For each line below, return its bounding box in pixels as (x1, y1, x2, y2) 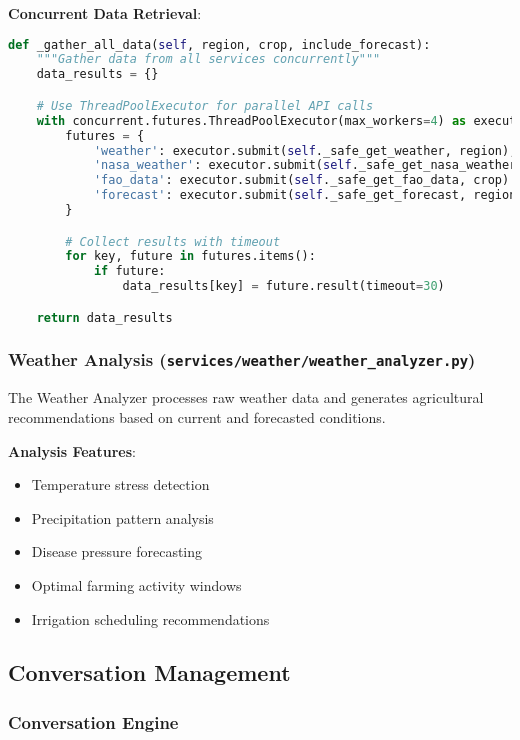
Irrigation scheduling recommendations (31, 608, 270, 629)
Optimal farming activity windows (31, 574, 242, 595)
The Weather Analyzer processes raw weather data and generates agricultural (8, 387, 484, 408)
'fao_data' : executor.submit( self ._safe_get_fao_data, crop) (93, 173, 510, 188)
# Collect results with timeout (65, 234, 281, 249)
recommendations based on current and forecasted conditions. (8, 406, 386, 427)
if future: (93, 264, 166, 279)
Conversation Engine (8, 709, 179, 734)
